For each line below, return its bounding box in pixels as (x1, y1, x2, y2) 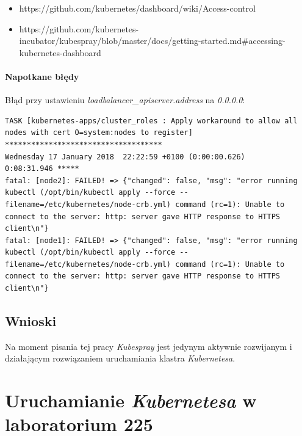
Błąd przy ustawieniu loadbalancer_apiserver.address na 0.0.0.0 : (5, 93, 245, 106)
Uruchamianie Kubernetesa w (5, 388, 257, 413)
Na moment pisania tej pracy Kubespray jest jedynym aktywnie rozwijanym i (5, 340, 292, 352)
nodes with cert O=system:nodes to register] (5, 128, 193, 137)
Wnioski (5, 311, 57, 330)
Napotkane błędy (5, 70, 79, 82)
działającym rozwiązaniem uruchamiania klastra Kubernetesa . (5, 352, 235, 365)
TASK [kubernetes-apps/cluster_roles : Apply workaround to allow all (5, 116, 298, 125)
